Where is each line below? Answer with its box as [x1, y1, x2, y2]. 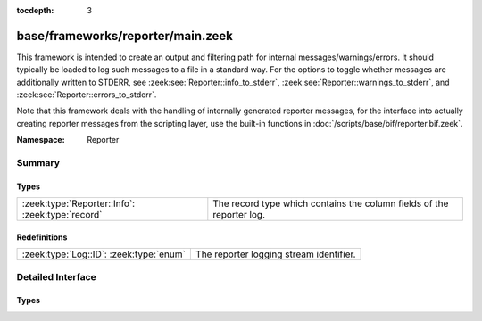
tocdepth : [16, 5, 54, 15]
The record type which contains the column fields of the [212, 197, 449, 210]
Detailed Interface [16, 270, 97, 283]
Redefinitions [16, 232, 68, 243]
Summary [16, 157, 61, 169]
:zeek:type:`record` [21, 209, 103, 221]
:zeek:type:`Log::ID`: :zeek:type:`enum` [21, 248, 187, 260]
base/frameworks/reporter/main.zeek [16, 28, 234, 44]
